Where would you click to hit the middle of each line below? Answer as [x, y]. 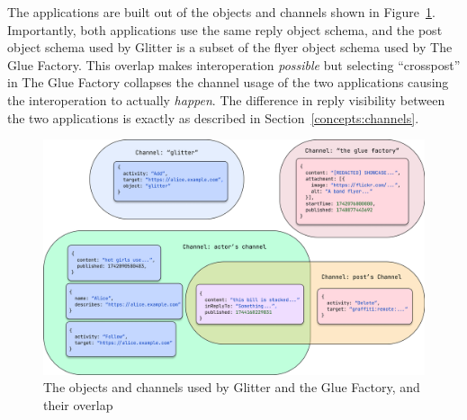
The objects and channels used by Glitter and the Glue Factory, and [232, 387]
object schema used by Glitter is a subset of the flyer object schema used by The [230, 47]
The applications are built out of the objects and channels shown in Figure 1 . [221, 12]
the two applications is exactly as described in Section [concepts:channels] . [213, 117]
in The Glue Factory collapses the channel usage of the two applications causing [228, 82]
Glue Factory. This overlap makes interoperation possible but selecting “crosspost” [234, 64]
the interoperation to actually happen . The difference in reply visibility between [226, 99]
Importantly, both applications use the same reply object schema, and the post [225, 29]
